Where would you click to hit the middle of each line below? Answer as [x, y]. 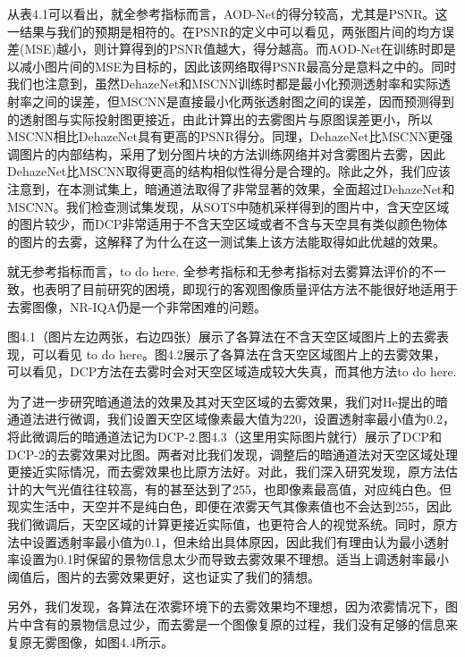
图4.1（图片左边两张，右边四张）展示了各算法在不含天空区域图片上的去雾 [222, 337]
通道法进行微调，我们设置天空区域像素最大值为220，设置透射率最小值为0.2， [231, 419]
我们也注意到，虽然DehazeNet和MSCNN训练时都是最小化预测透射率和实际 [223, 84]
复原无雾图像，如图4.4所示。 [90, 641]
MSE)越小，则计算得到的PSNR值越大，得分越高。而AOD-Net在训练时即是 [240, 49]
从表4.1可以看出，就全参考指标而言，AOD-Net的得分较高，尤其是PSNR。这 [228, 13]
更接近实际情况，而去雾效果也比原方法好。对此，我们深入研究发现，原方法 [226, 472]
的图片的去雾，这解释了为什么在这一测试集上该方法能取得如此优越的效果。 [226, 241]
